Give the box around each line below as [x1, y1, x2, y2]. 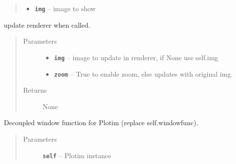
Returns [23, 85, 47, 95]
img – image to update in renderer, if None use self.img [54, 52, 219, 62]
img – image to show [34, 3, 96, 13]
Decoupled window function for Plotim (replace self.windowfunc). [4, 117, 198, 128]
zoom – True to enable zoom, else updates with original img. [54, 68, 233, 79]
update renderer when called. [4, 19, 90, 30]
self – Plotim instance [42, 150, 111, 160]
